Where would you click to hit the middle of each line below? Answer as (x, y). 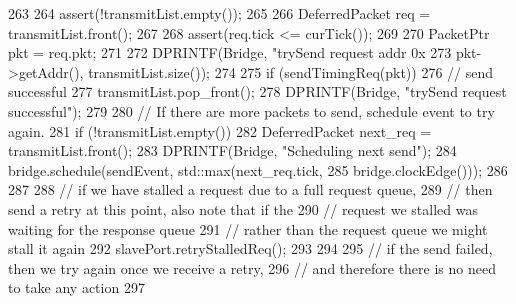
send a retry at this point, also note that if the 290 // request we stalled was (243, 208)
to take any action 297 (76, 287)
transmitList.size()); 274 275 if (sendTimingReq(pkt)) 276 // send (291, 71)
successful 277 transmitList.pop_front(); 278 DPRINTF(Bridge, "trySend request (257, 91)
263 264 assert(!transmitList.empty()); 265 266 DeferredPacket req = (219, 13)
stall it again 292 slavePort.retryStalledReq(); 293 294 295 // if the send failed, (250, 248)
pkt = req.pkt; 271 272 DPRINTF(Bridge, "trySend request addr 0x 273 (230, 52)
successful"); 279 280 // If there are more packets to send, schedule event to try (251, 110)
